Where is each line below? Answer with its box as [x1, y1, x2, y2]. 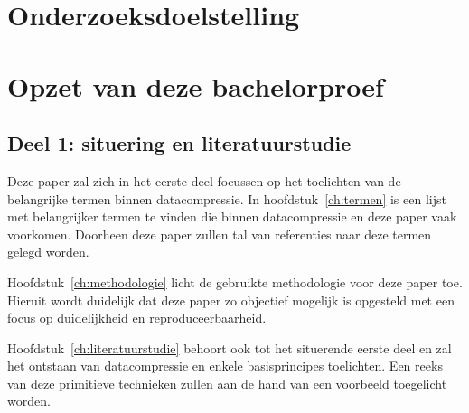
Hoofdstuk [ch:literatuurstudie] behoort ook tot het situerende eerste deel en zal [7, 338, 452, 357]
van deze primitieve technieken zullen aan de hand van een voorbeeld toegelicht [7, 373, 447, 392]
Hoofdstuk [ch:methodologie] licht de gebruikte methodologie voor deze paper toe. [7, 272, 463, 291]
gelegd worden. [7, 242, 89, 261]
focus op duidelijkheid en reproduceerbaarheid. [7, 308, 267, 327]
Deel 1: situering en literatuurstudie [7, 129, 352, 157]
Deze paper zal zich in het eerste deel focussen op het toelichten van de [7, 171, 401, 190]
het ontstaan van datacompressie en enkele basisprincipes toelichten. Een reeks [7, 356, 443, 375]
